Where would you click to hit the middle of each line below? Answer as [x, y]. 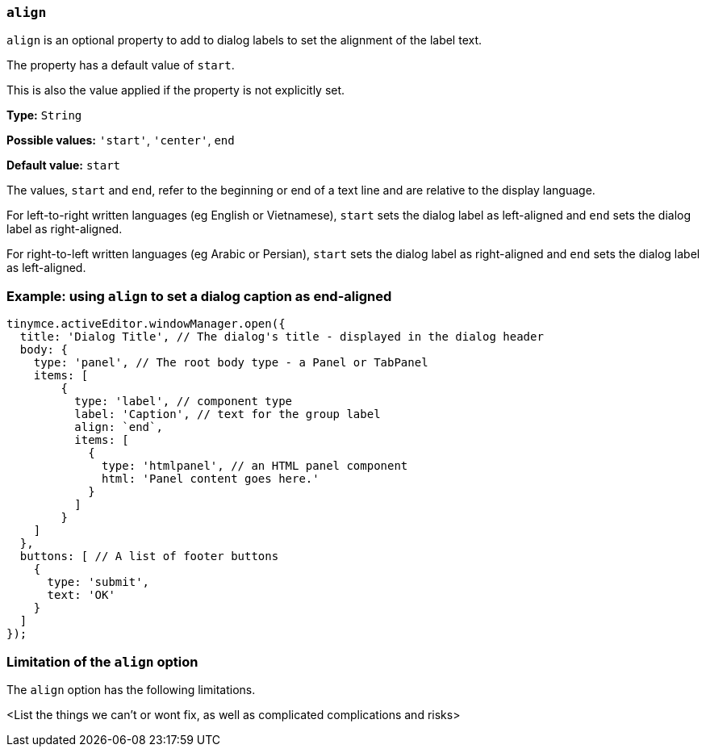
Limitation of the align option [102, 661]
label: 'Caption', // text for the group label [228, 414]
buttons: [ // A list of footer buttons [149, 556]
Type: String [44, 115]
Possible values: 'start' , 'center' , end [121, 140]
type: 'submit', [98, 582]
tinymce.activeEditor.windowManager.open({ [146, 324]
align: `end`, [119, 427]
